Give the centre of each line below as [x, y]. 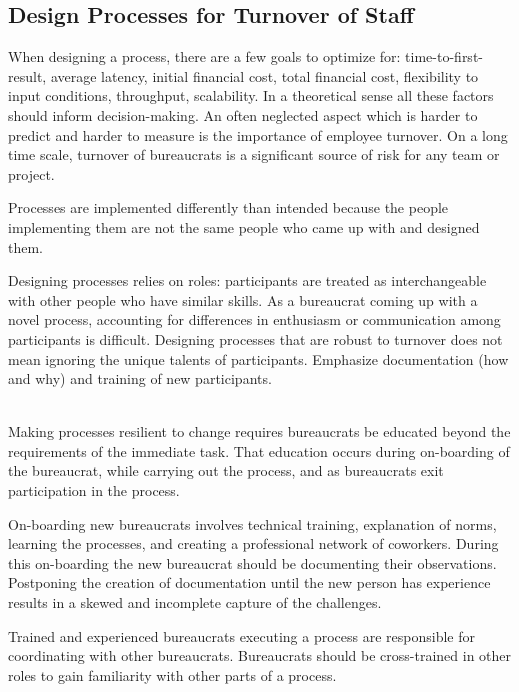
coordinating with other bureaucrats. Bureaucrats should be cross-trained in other [260, 655]
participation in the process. [94, 490]
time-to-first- [444, 56]
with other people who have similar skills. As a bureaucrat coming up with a [243, 299]
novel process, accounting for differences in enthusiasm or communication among [254, 319]
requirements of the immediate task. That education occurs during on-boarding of [259, 450]
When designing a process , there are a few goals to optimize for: [204, 56]
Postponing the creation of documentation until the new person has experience [249, 582]
